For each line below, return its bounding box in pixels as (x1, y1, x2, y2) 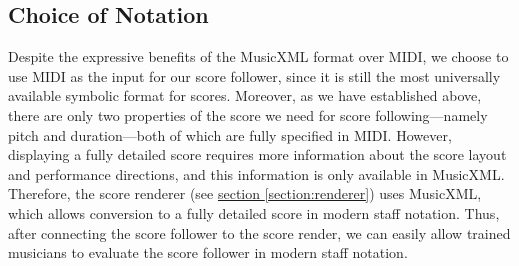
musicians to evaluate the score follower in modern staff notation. (8, 242, 408, 263)
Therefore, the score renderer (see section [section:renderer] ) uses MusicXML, (8, 183, 482, 204)
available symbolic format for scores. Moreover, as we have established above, (8, 85, 482, 106)
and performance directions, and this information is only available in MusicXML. (8, 163, 505, 184)
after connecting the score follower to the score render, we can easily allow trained (8, 222, 511, 243)
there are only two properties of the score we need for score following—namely (8, 104, 488, 125)
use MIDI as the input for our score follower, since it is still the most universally (8, 65, 501, 86)
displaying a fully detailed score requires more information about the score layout (8, 144, 507, 165)
